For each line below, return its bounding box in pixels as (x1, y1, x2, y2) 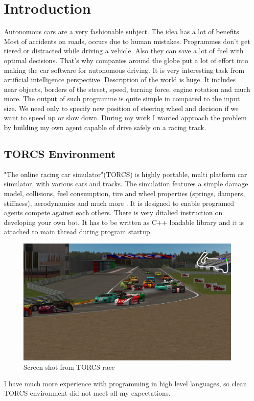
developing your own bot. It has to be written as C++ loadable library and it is (4, 217, 244, 227)
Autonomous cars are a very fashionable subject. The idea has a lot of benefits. (4, 26, 241, 37)
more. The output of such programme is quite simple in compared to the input (4, 93, 240, 104)
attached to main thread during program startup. (4, 226, 152, 237)
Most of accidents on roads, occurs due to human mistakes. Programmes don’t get (4, 36, 250, 46)
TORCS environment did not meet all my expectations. (4, 388, 171, 398)
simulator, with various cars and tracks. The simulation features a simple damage (4, 178, 248, 189)
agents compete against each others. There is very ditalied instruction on (4, 207, 223, 218)
